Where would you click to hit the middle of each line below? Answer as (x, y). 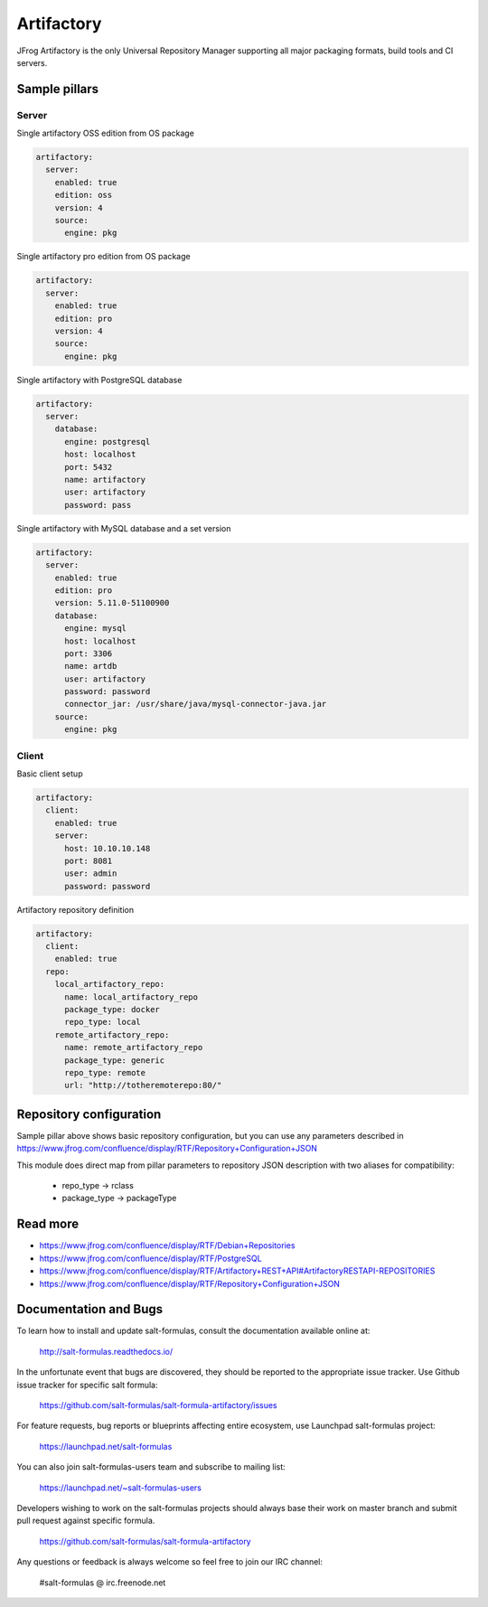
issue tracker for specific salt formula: (87, 1385)
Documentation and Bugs (89, 1309)
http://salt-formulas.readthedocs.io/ (106, 1351)
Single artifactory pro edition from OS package (103, 257)
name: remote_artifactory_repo (134, 1048)
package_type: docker (112, 1010)
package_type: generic (115, 1060)
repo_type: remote (105, 1072)
